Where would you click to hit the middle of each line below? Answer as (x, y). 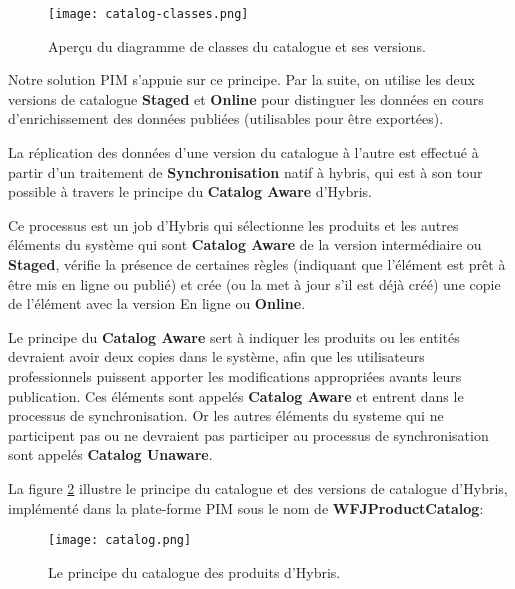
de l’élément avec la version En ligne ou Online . (157, 303)
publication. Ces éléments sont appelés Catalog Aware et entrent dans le (236, 395)
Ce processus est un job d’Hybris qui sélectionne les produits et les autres (233, 224)
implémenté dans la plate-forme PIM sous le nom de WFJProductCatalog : (246, 507)
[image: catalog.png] (120, 540)
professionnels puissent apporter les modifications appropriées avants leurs (235, 375)
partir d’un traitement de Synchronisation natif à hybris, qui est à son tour (245, 171)
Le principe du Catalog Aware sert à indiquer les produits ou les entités (234, 336)
